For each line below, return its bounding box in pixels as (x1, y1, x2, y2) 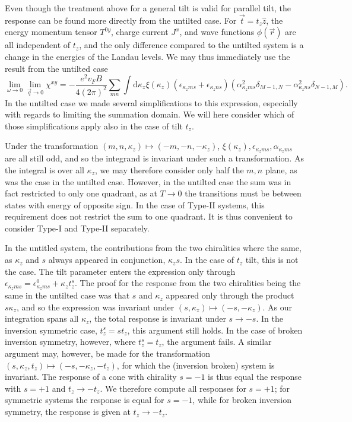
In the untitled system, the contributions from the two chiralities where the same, (5, 242, 302, 254)
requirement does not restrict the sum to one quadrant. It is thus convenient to (5, 210, 293, 223)
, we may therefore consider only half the (95, 163, 244, 176)
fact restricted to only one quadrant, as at (5, 187, 157, 199)
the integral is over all (5, 163, 84, 176)
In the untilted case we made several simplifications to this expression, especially (5, 96, 298, 109)
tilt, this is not (245, 253, 299, 266)
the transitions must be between (185, 187, 302, 199)
